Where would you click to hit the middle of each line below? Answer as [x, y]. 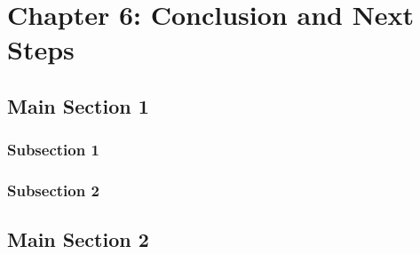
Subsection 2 [53, 190]
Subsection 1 [53, 150]
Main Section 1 [78, 105]
